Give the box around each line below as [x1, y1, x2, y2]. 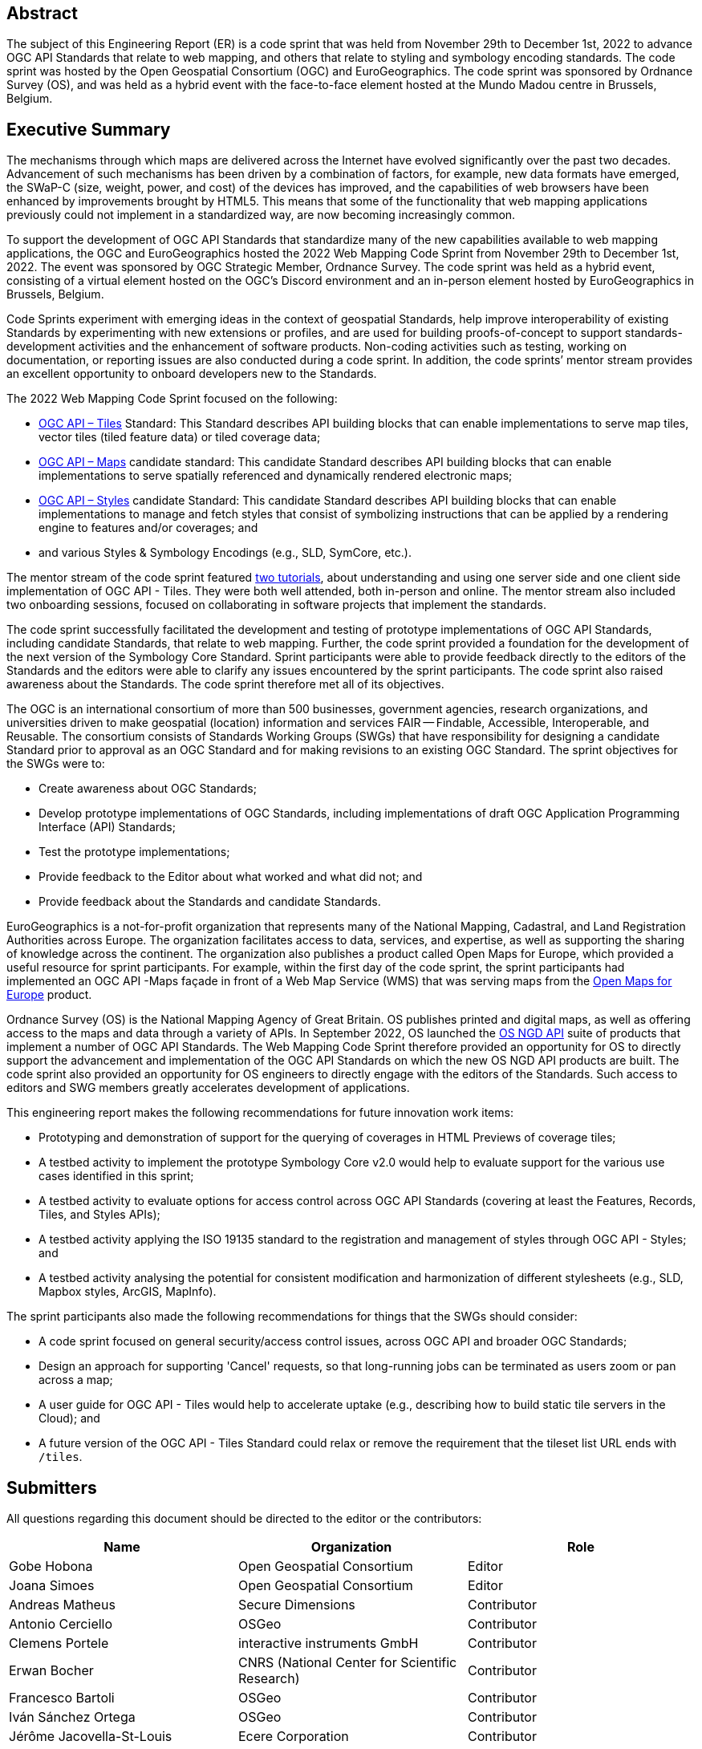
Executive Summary [6, 119, 171, 140]
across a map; [39, 1373, 113, 1387]
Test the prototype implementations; [39, 845, 230, 859]
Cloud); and [39, 1411, 100, 1426]
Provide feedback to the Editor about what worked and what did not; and [39, 870, 423, 884]
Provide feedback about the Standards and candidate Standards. [39, 895, 381, 909]
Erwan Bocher [9, 1662, 94, 1679]
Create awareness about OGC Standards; [39, 781, 257, 796]
